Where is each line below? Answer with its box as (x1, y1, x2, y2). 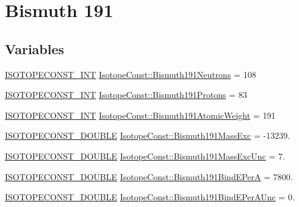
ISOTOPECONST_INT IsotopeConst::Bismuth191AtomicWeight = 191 (5, 108, 276, 121)
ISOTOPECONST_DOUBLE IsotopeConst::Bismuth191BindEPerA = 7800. (5, 170, 293, 183)
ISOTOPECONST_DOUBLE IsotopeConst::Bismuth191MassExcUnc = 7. (5, 149, 285, 162)
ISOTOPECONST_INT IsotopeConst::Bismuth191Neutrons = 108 (5, 68, 256, 80)
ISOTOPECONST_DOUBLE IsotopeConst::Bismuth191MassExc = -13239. (5, 129, 290, 142)
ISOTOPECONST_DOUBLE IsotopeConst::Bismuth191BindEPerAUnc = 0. (5, 191, 295, 203)
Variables (5, 39, 65, 58)
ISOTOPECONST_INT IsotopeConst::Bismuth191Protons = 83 (5, 88, 247, 101)
